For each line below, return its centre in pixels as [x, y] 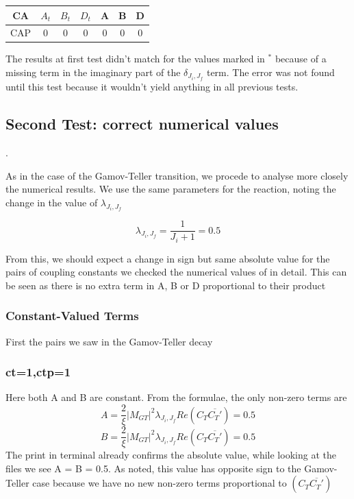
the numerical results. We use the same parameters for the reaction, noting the [171, 189]
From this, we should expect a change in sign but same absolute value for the [168, 258]
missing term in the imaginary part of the [93, 72]
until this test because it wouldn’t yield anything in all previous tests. [152, 87]
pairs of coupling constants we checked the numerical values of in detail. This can [176, 272]
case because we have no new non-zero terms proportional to [160, 483]
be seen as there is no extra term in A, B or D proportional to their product [166, 285]
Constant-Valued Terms [72, 316]
